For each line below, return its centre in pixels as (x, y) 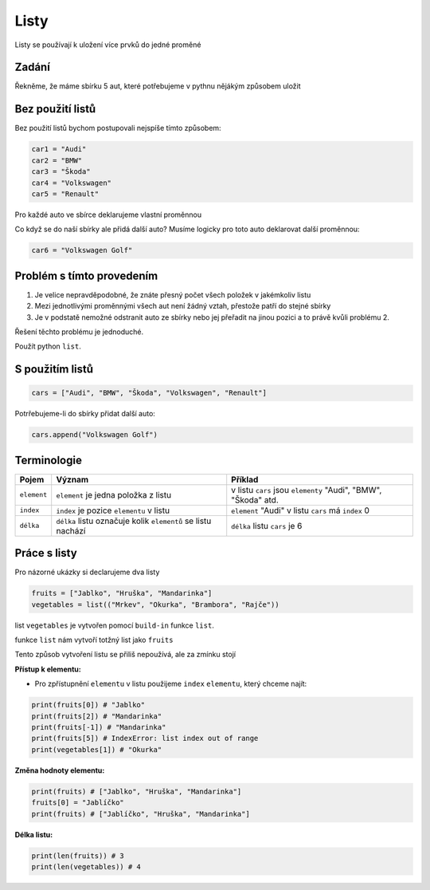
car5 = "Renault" (65, 194)
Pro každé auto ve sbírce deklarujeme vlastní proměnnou (108, 215)
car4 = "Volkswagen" (71, 183)
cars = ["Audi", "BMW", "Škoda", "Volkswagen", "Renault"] (149, 393)
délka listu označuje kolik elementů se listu (134, 521)
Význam (72, 479)
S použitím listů (54, 370)
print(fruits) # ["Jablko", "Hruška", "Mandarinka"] (137, 791)
